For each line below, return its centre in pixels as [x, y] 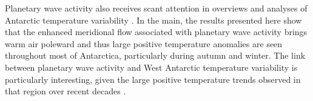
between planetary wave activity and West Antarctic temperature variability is [151, 67]
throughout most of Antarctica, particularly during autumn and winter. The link [155, 55]
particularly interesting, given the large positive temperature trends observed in [153, 79]
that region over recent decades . [66, 91]
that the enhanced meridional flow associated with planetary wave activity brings [156, 32]
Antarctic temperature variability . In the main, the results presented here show [153, 20]
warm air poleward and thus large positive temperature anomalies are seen [144, 43]
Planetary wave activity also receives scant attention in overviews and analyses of [156, 8]
